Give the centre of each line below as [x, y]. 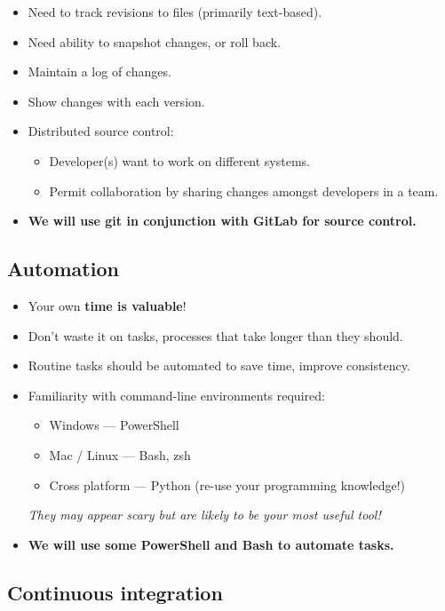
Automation [63, 269]
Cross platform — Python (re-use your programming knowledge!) [227, 484]
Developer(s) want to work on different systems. [180, 160]
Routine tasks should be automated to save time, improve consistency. [219, 365]
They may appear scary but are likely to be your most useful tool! [204, 515]
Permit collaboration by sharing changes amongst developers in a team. [244, 190]
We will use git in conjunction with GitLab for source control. [222, 221]
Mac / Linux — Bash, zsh [120, 454]
